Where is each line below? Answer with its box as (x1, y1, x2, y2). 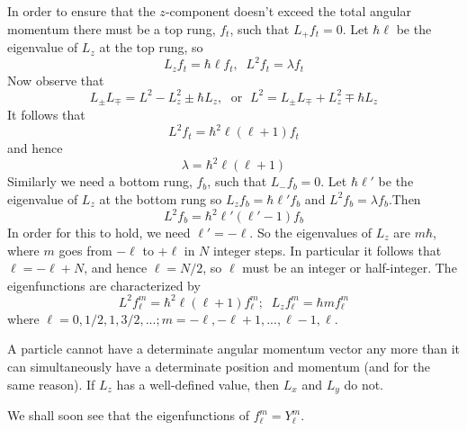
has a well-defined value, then (116, 374, 280, 393)
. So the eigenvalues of (249, 223, 373, 242)
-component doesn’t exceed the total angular (165, 2, 411, 20)
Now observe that (7, 70, 104, 89)
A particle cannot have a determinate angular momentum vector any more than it (7, 339, 461, 358)
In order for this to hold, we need (7, 223, 191, 242)
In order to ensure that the (7, 2, 156, 20)
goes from (58, 240, 112, 259)
